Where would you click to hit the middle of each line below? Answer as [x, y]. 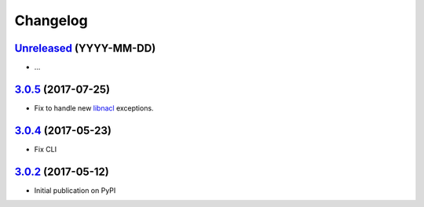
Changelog [51, 20]
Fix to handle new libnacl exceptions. [94, 108]
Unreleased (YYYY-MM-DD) [85, 48]
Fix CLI [46, 149]
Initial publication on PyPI [75, 190]
